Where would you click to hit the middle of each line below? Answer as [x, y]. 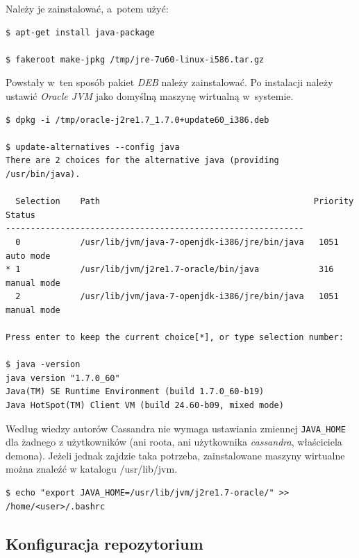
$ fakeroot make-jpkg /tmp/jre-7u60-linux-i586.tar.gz [135, 59]
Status [20, 215]
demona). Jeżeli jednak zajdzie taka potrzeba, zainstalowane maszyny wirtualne [175, 455]
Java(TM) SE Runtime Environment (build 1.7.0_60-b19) [135, 392]
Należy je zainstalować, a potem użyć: [87, 8]
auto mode [28, 256]
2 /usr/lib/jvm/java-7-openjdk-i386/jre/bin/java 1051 [177, 297]
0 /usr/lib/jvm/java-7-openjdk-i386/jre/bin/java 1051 [177, 242]
